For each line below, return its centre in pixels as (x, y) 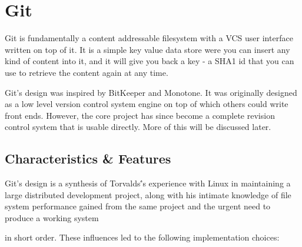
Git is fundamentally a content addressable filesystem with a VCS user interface (149, 38)
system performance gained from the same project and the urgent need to (138, 206)
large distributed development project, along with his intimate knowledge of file (148, 194)
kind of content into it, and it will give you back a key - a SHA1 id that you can (150, 61)
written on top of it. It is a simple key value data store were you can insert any (147, 49)
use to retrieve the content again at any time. (87, 72)
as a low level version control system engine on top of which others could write (147, 104)
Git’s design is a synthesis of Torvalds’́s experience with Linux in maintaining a (148, 183)
